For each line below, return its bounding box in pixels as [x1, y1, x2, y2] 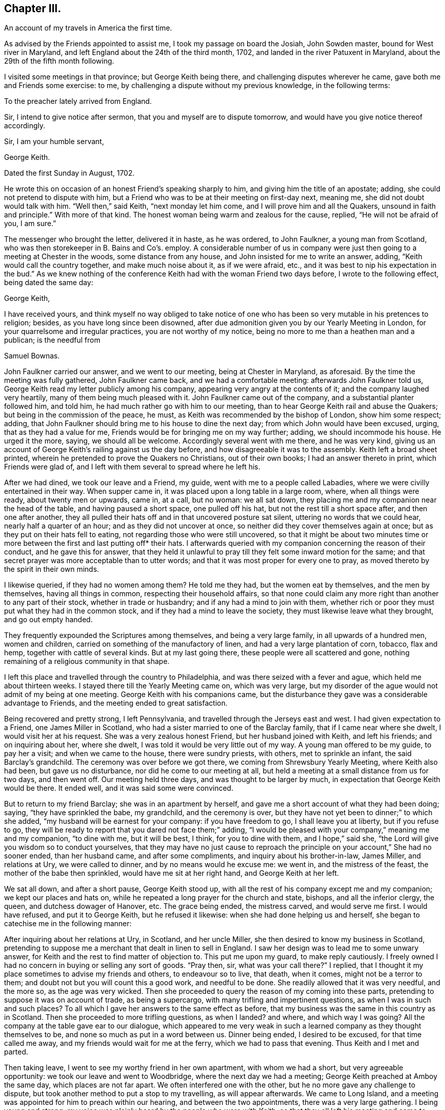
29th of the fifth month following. [4, 57, 114, 66]
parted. [4, 1047, 28, 1057]
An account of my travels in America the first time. [4, 23, 172, 33]
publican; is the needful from [4, 336, 101, 345]
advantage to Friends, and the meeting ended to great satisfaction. [4, 699, 228, 708]
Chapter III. [4, 2, 62, 15]
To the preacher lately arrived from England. [4, 97, 152, 106]
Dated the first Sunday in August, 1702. [4, 169, 135, 178]
